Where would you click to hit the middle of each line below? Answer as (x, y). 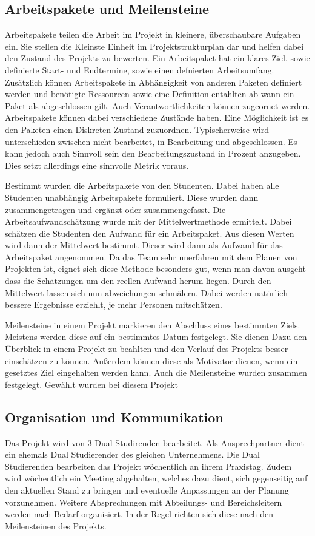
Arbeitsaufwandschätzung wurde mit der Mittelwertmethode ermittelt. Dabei (148, 221)
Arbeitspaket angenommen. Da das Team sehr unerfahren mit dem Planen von (151, 256)
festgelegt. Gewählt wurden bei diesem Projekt (91, 384)
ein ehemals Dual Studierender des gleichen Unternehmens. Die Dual (132, 454)
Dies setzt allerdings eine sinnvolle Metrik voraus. (97, 165)
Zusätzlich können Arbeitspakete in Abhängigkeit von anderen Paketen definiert (154, 82)
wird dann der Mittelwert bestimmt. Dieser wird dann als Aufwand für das (144, 245)
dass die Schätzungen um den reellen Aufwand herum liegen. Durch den (138, 281)
